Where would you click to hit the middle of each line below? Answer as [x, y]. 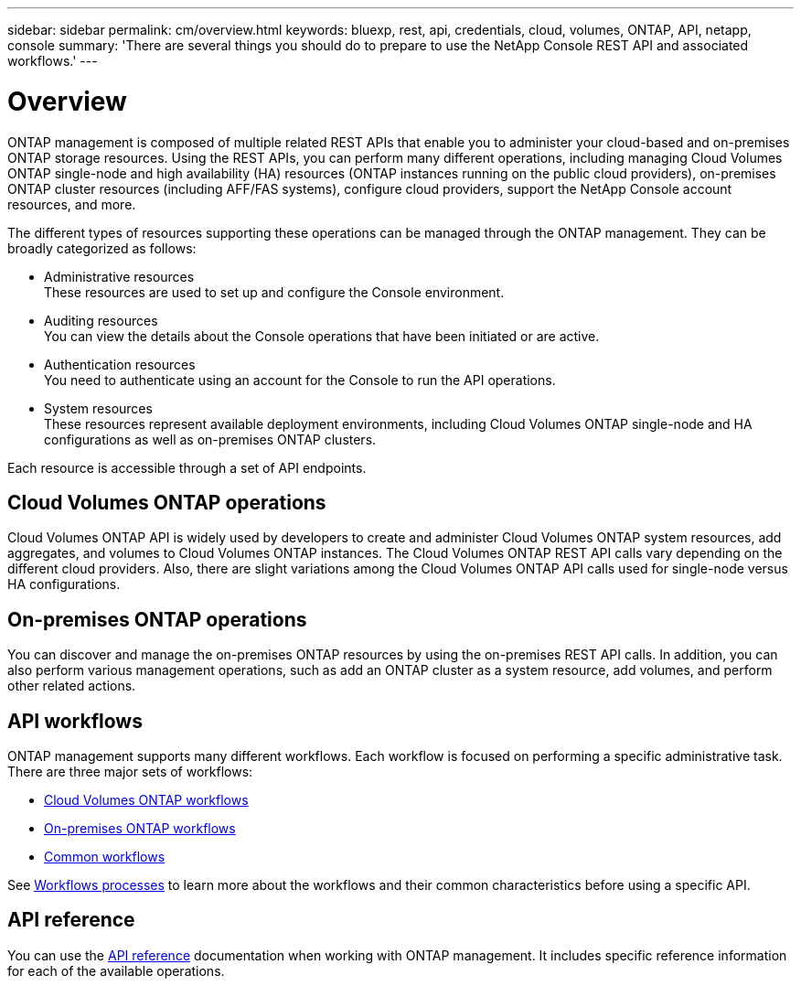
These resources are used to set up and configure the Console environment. [274, 292]
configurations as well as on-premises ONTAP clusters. [210, 439]
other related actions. [72, 686]
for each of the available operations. [116, 970]
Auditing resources [101, 320]
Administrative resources [119, 276]
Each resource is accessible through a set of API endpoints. [187, 467]
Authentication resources [120, 364]
